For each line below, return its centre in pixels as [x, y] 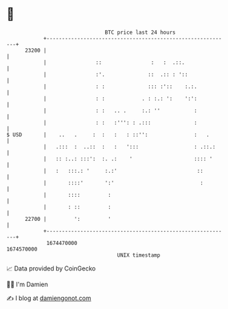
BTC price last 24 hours [140, 32]
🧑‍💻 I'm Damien [27, 284]
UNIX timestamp [139, 255]
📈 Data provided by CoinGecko [51, 268]
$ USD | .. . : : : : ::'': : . [108, 135]
